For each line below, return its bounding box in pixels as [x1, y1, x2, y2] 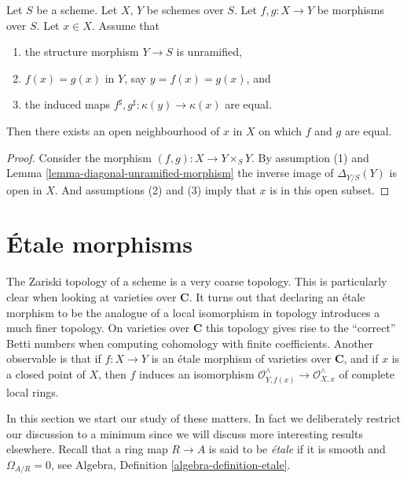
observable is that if [6, 350, 101, 367]
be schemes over [146, 2, 224, 17]
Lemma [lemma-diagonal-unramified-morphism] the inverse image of [6, 164, 334, 181]
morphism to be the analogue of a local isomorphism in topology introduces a [6, 304, 380, 320]
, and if [343, 350, 379, 367]
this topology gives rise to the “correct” [206, 319, 396, 336]
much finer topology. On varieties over [6, 319, 190, 336]
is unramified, [176, 43, 242, 60]
